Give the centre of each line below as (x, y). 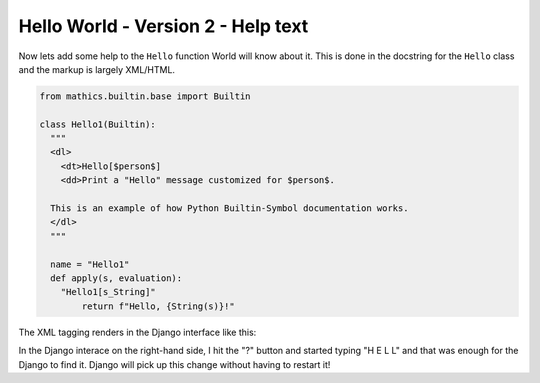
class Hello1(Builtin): (98, 124)
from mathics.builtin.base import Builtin (145, 96)
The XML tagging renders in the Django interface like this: (137, 332)
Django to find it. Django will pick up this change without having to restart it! (174, 364)
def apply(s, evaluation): (116, 278)
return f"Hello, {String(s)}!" (158, 306)
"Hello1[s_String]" (108, 292)
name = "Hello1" (90, 264)
